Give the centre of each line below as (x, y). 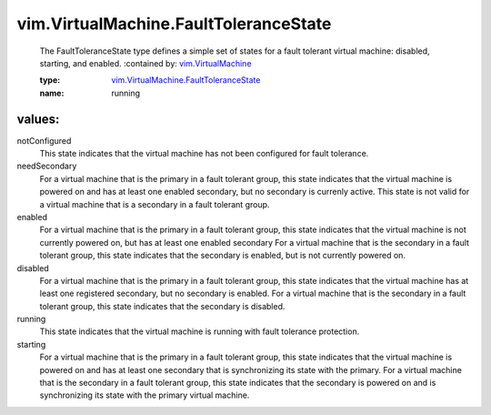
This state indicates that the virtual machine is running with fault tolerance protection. (200, 331)
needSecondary (47, 166)
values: (38, 119)
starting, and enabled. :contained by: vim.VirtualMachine (145, 63)
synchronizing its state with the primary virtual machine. (145, 395)
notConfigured (44, 140)
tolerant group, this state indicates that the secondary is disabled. (162, 306)
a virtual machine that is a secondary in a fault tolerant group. (155, 204)
